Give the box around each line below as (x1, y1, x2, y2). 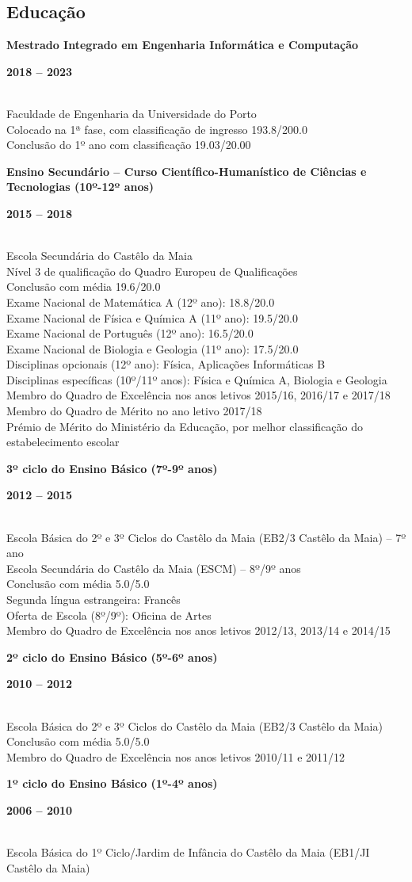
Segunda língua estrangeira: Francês (6, 591, 181, 608)
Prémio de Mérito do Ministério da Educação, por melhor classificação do (6, 418, 363, 434)
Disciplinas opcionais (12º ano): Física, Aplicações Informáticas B (6, 356, 326, 372)
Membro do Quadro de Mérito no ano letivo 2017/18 (6, 403, 262, 419)
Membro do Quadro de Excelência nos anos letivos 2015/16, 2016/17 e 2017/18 (6, 387, 391, 403)
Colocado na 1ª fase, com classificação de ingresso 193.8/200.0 (6, 120, 307, 137)
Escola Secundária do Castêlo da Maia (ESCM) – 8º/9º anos (6, 559, 301, 576)
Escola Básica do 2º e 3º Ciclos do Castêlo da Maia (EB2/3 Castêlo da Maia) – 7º (6, 529, 406, 545)
